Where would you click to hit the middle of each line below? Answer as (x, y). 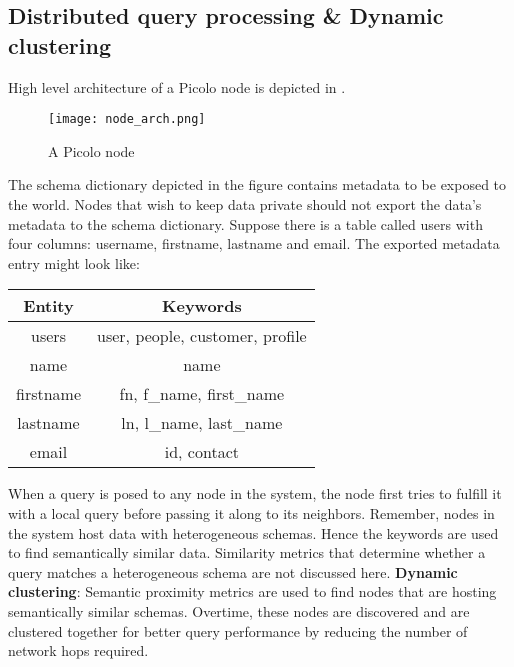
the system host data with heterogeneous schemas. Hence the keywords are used (253, 532)
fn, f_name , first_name (202, 394)
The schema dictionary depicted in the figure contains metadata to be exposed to (257, 184)
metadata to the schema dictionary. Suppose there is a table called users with (245, 223)
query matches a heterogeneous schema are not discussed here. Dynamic (233, 571)
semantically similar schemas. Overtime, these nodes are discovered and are (239, 610)
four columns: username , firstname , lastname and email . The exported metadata (254, 243)
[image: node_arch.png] (127, 119)
